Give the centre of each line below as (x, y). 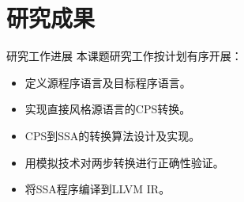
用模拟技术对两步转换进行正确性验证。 (124, 162)
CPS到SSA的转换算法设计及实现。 (113, 135)
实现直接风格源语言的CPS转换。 (108, 109)
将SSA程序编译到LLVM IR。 (98, 189)
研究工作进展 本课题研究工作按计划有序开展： (124, 56)
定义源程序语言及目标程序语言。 (108, 82)
